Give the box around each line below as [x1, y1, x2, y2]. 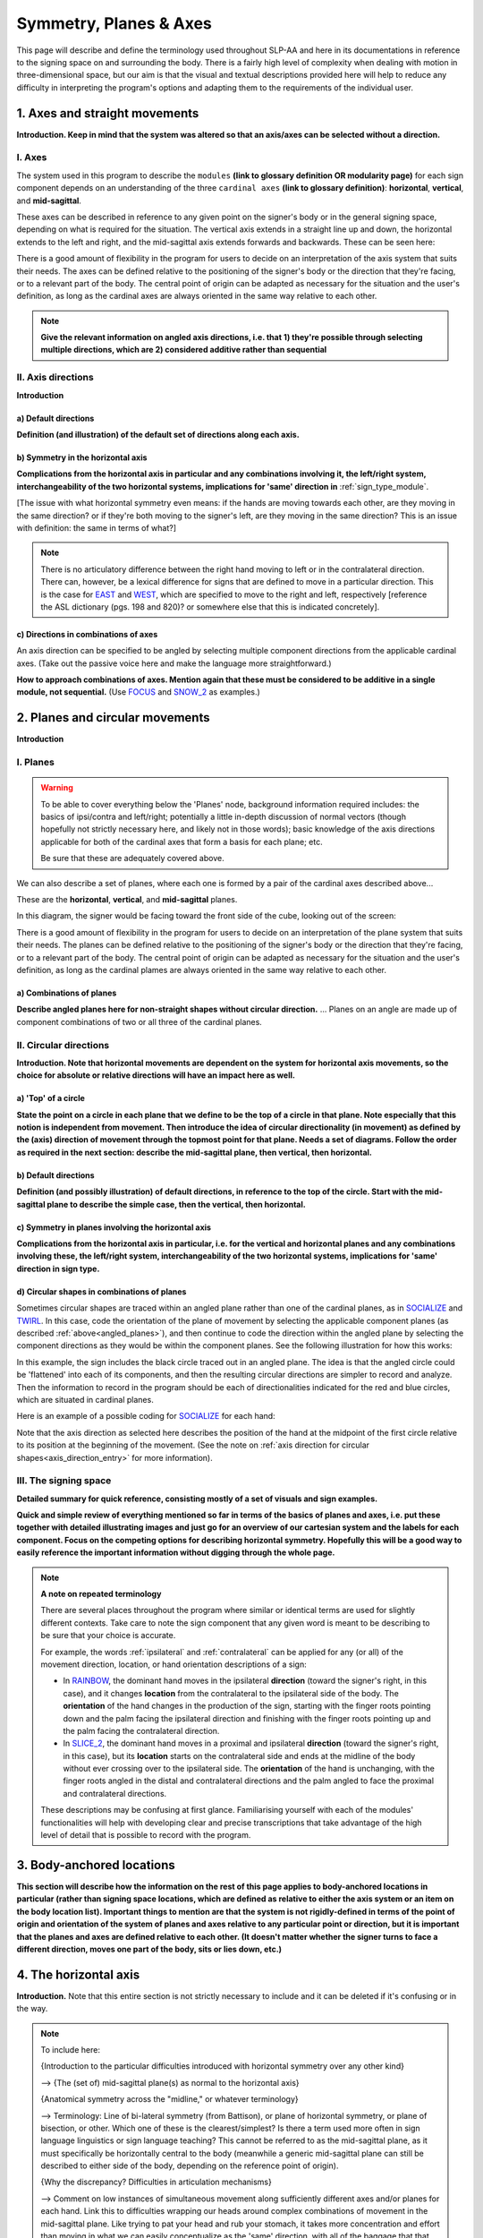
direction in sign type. [16, 1263, 100, 1274]
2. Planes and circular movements [16, 710, 210, 725]
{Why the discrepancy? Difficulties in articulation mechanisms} [40, 2176, 272, 2188]
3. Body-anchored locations [16, 1858, 176, 1873]
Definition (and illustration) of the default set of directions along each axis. [16, 429, 300, 440]
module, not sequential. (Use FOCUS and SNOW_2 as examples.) [16, 687, 261, 697]
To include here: [40, 2044, 100, 2054]
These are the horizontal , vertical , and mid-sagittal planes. [16, 894, 238, 905]
